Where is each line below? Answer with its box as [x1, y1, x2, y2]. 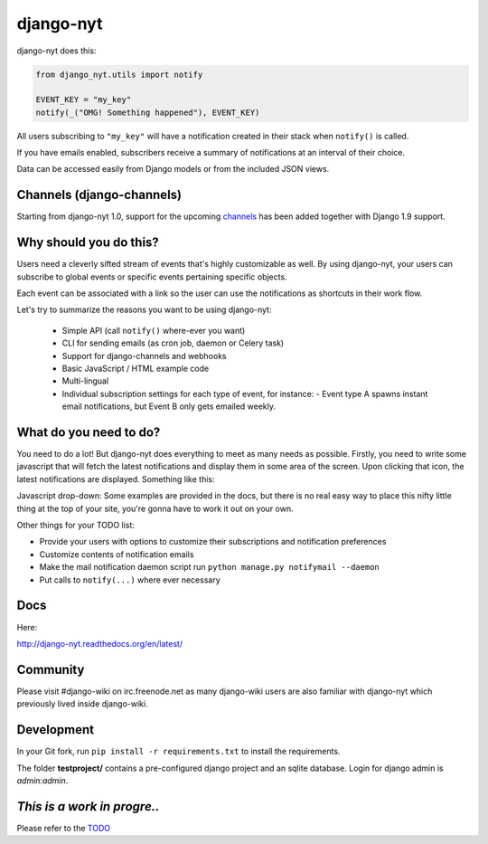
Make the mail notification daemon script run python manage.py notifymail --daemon [39, 562, 380, 573]
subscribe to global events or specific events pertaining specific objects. [16, 271, 288, 282]
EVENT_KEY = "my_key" [35, 95, 132, 105]
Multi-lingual [61, 375, 109, 386]
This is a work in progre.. [16, 799, 160, 814]
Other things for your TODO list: [16, 520, 136, 531]
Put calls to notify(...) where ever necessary [39, 574, 221, 585]
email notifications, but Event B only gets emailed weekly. [61, 401, 276, 412]
